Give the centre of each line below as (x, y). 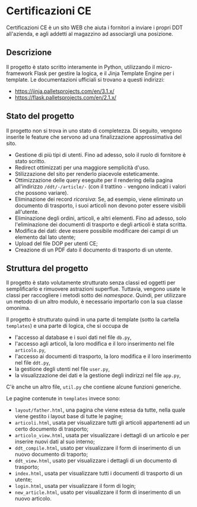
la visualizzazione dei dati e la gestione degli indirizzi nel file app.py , (98, 375)
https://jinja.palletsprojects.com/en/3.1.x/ (64, 91)
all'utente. (27, 211)
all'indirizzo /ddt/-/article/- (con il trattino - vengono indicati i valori (100, 186)
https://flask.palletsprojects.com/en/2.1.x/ (66, 97)
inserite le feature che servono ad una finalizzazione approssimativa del (94, 137)
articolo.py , (30, 350)
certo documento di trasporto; (52, 429)
